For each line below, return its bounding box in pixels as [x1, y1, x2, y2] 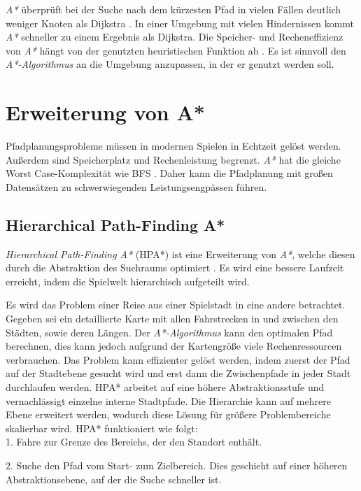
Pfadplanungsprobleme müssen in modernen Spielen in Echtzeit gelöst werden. [6, 138, 341, 153]
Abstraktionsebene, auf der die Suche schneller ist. [6, 471, 222, 486]
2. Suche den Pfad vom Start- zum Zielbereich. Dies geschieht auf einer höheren [6, 457, 348, 472]
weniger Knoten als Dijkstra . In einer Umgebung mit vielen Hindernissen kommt [6, 15, 355, 30]
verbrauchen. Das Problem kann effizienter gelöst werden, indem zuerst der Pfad [6, 352, 351, 367]
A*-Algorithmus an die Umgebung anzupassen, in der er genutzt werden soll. [6, 57, 334, 71]
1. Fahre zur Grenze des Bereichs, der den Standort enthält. [6, 434, 262, 449]
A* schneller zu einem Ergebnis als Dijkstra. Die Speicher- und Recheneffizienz [6, 29, 344, 44]
